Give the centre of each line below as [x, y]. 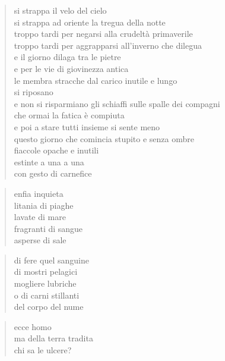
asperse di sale [40, 240]
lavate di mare [40, 217]
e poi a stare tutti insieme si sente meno [87, 126]
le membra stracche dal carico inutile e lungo [96, 80]
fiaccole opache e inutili [56, 150]
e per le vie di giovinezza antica [71, 68]
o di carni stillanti [47, 295]
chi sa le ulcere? [43, 350]
